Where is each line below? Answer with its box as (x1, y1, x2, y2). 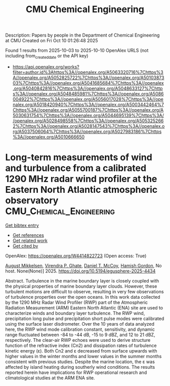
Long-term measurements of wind (5, 152, 153, 163)
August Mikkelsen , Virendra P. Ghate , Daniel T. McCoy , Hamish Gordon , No (5, 262, 162, 268)
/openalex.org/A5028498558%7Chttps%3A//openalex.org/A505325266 (12, 118, 164, 124)
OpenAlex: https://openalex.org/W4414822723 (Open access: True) (5, 253, 147, 259)
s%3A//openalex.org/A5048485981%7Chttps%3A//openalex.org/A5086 (12, 90, 164, 97)
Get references (12, 232, 45, 238)
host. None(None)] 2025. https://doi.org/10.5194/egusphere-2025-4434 (5, 268, 156, 274)
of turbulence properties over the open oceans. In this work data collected (5, 294, 160, 300)
